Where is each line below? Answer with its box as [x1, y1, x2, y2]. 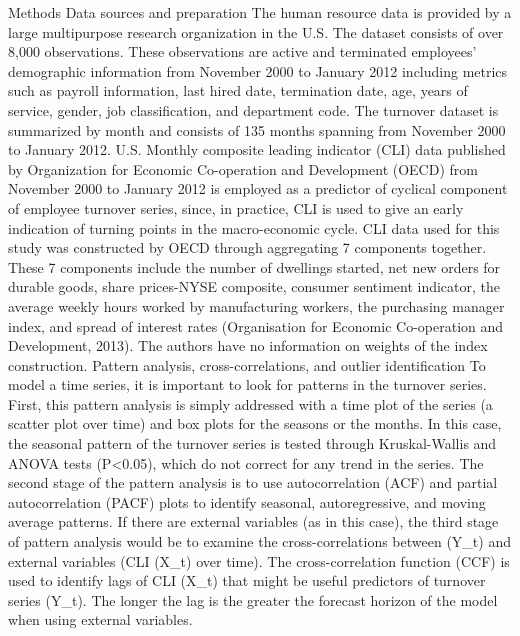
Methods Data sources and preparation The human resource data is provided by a [8, 2, 512, 22]
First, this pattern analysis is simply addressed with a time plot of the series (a [8, 393, 493, 414]
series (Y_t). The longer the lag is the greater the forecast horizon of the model [8, 589, 498, 610]
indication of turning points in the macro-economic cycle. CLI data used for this [8, 217, 500, 238]
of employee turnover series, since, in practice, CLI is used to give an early [8, 197, 464, 218]
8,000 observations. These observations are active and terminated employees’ [8, 41, 477, 62]
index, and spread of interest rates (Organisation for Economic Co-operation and [8, 315, 504, 336]
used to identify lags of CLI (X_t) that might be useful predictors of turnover [8, 570, 486, 591]
